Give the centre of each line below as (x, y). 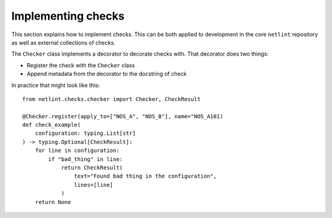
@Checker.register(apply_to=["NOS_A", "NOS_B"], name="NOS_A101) (123, 116)
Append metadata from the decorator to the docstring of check (107, 74)
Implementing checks (68, 16)
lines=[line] (94, 185)
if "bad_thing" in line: (85, 159)
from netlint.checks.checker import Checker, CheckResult (112, 99)
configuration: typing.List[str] (85, 133)
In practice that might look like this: (56, 85)
